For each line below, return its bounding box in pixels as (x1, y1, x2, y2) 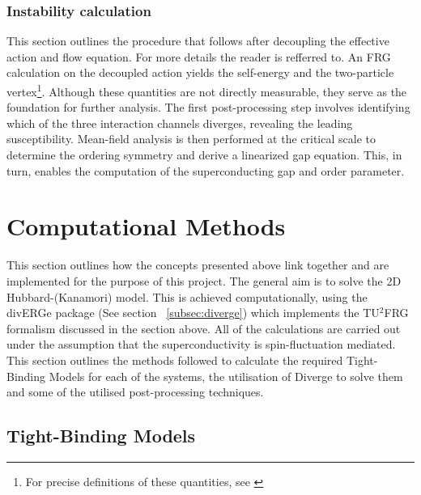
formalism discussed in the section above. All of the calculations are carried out (6, 319, 401, 336)
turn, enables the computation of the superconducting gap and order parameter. (6, 162, 405, 179)
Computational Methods (6, 209, 286, 243)
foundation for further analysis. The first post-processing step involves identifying (6, 99, 410, 116)
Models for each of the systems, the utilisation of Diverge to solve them (49, 367, 403, 384)
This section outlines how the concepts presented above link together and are (6, 256, 389, 273)
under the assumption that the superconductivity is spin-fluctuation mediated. (6, 336, 396, 353)
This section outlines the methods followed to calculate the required (6, 351, 343, 368)
